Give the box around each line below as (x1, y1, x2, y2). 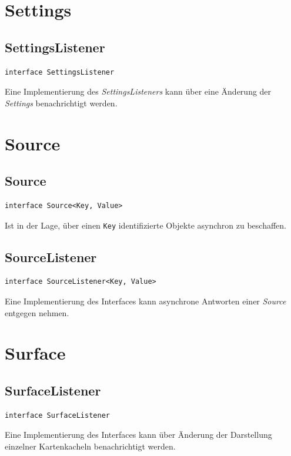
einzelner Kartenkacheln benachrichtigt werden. (5, 440, 176, 452)
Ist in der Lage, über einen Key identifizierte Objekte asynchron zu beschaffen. (5, 219, 287, 231)
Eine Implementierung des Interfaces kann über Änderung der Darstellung (5, 428, 272, 441)
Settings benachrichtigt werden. (5, 96, 118, 109)
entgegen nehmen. (5, 306, 69, 318)
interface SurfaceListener (5, 411, 110, 420)
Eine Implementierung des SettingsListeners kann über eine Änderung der (5, 85, 272, 98)
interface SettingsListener (5, 68, 115, 76)
